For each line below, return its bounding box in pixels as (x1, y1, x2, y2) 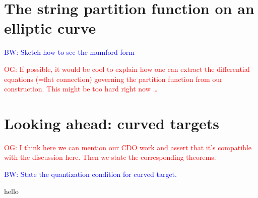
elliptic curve (4, 18, 96, 38)
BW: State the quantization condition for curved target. (4, 169, 177, 179)
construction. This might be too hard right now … (4, 83, 158, 94)
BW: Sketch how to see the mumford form (4, 47, 135, 57)
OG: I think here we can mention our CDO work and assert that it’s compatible (4, 142, 252, 152)
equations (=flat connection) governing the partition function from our (4, 73, 223, 84)
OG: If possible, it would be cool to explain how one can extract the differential (4, 63, 250, 74)
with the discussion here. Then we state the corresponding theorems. (4, 152, 216, 162)
